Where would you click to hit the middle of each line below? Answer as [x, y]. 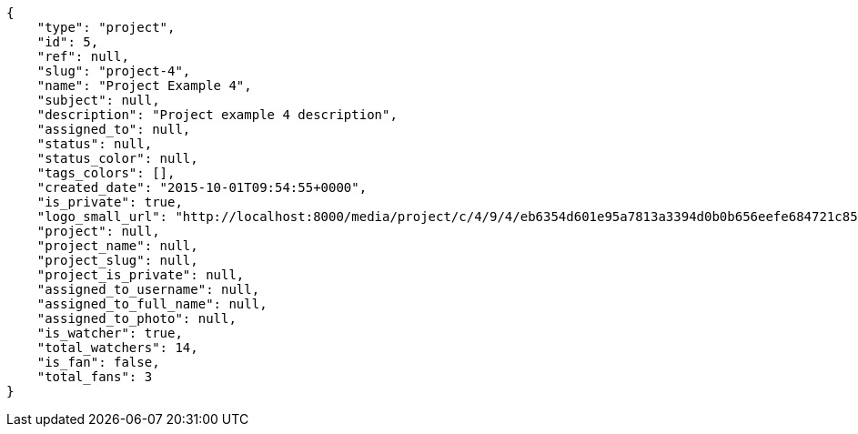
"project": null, [98, 231]
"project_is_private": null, [141, 275]
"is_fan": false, [98, 362]
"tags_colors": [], [106, 173]
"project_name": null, [117, 246]
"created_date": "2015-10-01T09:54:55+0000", [202, 187]
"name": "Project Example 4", [144, 86]
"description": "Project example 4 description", [217, 115]
